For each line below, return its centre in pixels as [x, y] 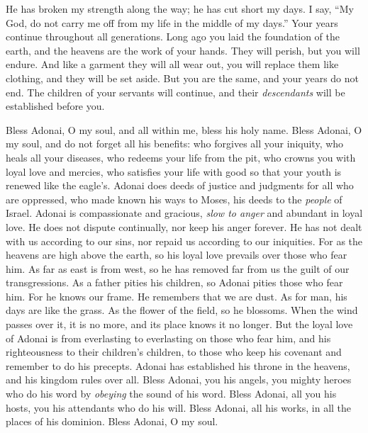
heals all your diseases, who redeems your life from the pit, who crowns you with [181, 157]
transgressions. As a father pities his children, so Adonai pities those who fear [174, 282]
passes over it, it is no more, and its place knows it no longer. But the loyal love [179, 324]
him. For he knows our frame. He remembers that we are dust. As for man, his [177, 296]
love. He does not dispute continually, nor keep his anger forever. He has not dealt [184, 226]
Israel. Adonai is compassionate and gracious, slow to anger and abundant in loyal [184, 213]
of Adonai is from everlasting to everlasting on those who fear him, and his [168, 338]
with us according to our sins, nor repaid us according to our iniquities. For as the [184, 241]
